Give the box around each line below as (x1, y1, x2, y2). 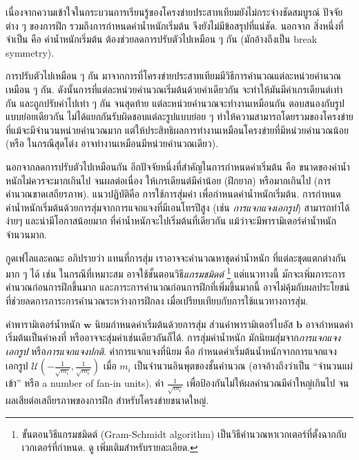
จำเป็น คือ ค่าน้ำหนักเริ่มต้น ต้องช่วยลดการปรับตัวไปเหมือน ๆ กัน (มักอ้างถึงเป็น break (6, 32, 318, 46)
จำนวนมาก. (6, 227, 47, 241)
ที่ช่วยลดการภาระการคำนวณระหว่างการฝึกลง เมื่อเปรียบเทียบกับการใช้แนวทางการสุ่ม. (6, 293, 309, 307)
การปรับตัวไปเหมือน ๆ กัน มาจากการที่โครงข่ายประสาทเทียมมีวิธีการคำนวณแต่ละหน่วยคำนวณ (6, 68, 342, 83)
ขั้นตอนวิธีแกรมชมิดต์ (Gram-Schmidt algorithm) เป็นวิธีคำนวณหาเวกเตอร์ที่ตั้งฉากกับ (21, 426, 347, 441)
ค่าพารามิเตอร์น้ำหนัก (6, 316, 81, 331)
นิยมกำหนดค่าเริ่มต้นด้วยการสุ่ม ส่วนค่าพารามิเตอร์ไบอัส (95, 316, 293, 331)
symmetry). (6, 45, 55, 59)
